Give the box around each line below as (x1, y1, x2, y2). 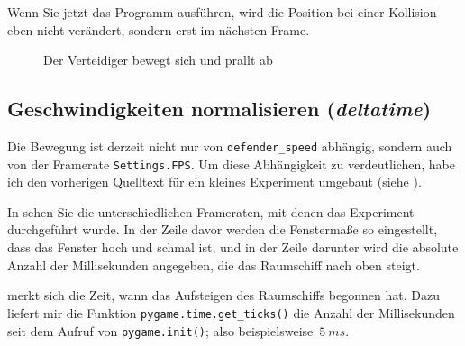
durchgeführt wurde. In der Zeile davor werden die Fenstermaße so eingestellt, (7, 220, 438, 239)
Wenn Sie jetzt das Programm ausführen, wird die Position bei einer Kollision (7, 3, 437, 21)
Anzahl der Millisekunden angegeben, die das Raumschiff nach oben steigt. (7, 255, 420, 274)
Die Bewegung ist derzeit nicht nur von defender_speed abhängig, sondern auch (7, 136, 452, 155)
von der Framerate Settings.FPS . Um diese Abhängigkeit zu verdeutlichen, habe (7, 154, 456, 173)
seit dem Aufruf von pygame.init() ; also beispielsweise (7, 321, 314, 340)
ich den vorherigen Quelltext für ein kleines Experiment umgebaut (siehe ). (7, 172, 422, 191)
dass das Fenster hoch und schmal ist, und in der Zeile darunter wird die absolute (7, 238, 459, 257)
